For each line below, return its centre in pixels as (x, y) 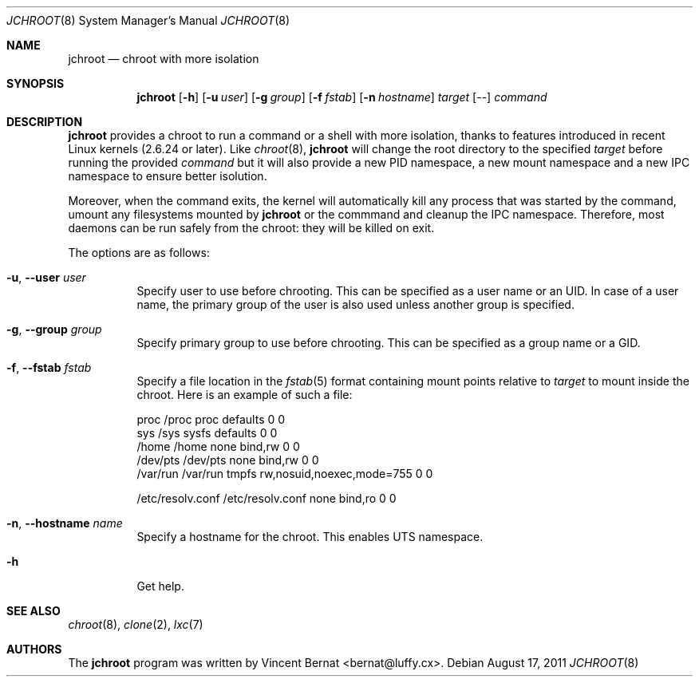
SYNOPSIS (36, 83)
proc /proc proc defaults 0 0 (211, 419)
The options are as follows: (139, 253)
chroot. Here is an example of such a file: (245, 395)
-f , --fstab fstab (49, 367)
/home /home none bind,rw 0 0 (218, 446)
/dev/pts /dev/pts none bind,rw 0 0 (228, 460)
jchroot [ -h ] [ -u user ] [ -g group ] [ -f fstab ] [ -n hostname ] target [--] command (342, 97)
